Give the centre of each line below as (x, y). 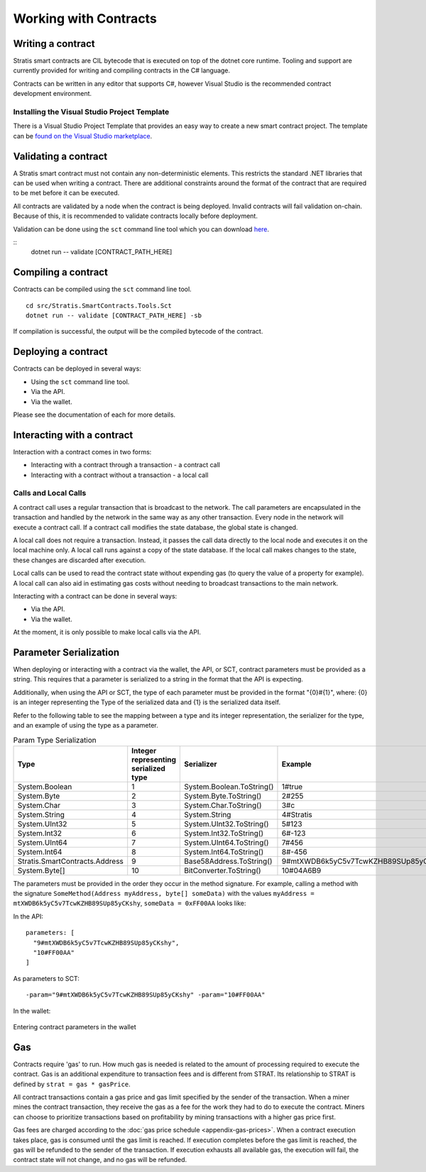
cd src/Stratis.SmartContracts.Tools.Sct (99, 306)
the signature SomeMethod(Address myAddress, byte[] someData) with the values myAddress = (164, 894)
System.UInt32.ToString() (226, 823)
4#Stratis (297, 814)
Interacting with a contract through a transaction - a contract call (125, 465)
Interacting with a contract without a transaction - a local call (120, 475)
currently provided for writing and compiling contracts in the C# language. (122, 70)
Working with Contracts (85, 18)
